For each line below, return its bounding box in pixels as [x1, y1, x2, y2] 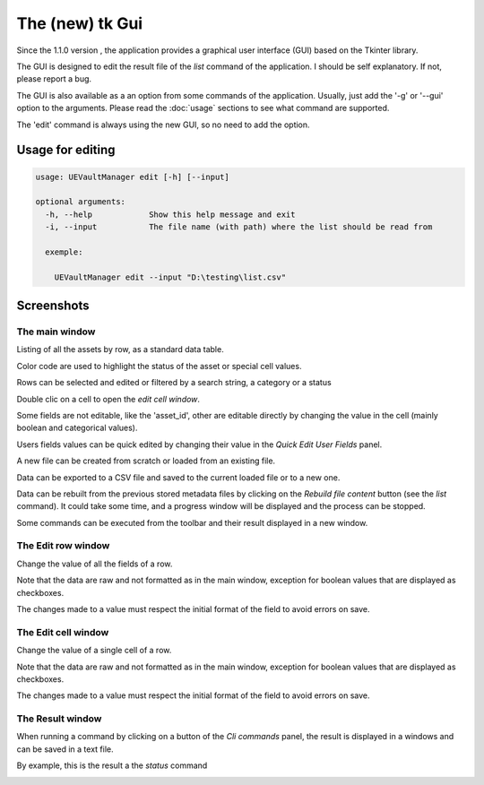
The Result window [16, 712, 102, 725]
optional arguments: [35, 197, 125, 207]
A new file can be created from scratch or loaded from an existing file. [16, 455, 276, 466]
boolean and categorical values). [16, 422, 138, 434]
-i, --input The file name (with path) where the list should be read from [45, 222, 433, 232]
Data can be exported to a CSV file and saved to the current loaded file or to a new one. [16, 471, 341, 483]
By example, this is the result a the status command [16, 760, 208, 771]
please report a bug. [16, 73, 92, 84]
